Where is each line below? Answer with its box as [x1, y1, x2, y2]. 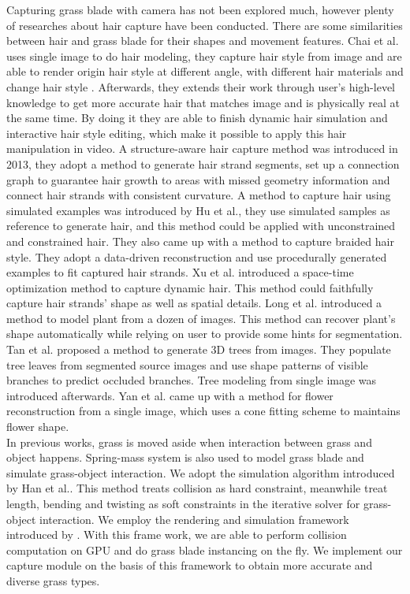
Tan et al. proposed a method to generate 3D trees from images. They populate [6, 341, 391, 358]
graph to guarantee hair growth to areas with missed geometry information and [6, 171, 390, 187]
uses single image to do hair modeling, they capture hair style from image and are [6, 47, 402, 64]
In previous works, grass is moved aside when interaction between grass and [6, 433, 372, 450]
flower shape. [6, 418, 69, 435]
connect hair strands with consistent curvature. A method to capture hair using [6, 187, 391, 203]
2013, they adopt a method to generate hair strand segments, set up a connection [6, 155, 400, 172]
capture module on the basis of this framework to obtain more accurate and [6, 557, 373, 574]
